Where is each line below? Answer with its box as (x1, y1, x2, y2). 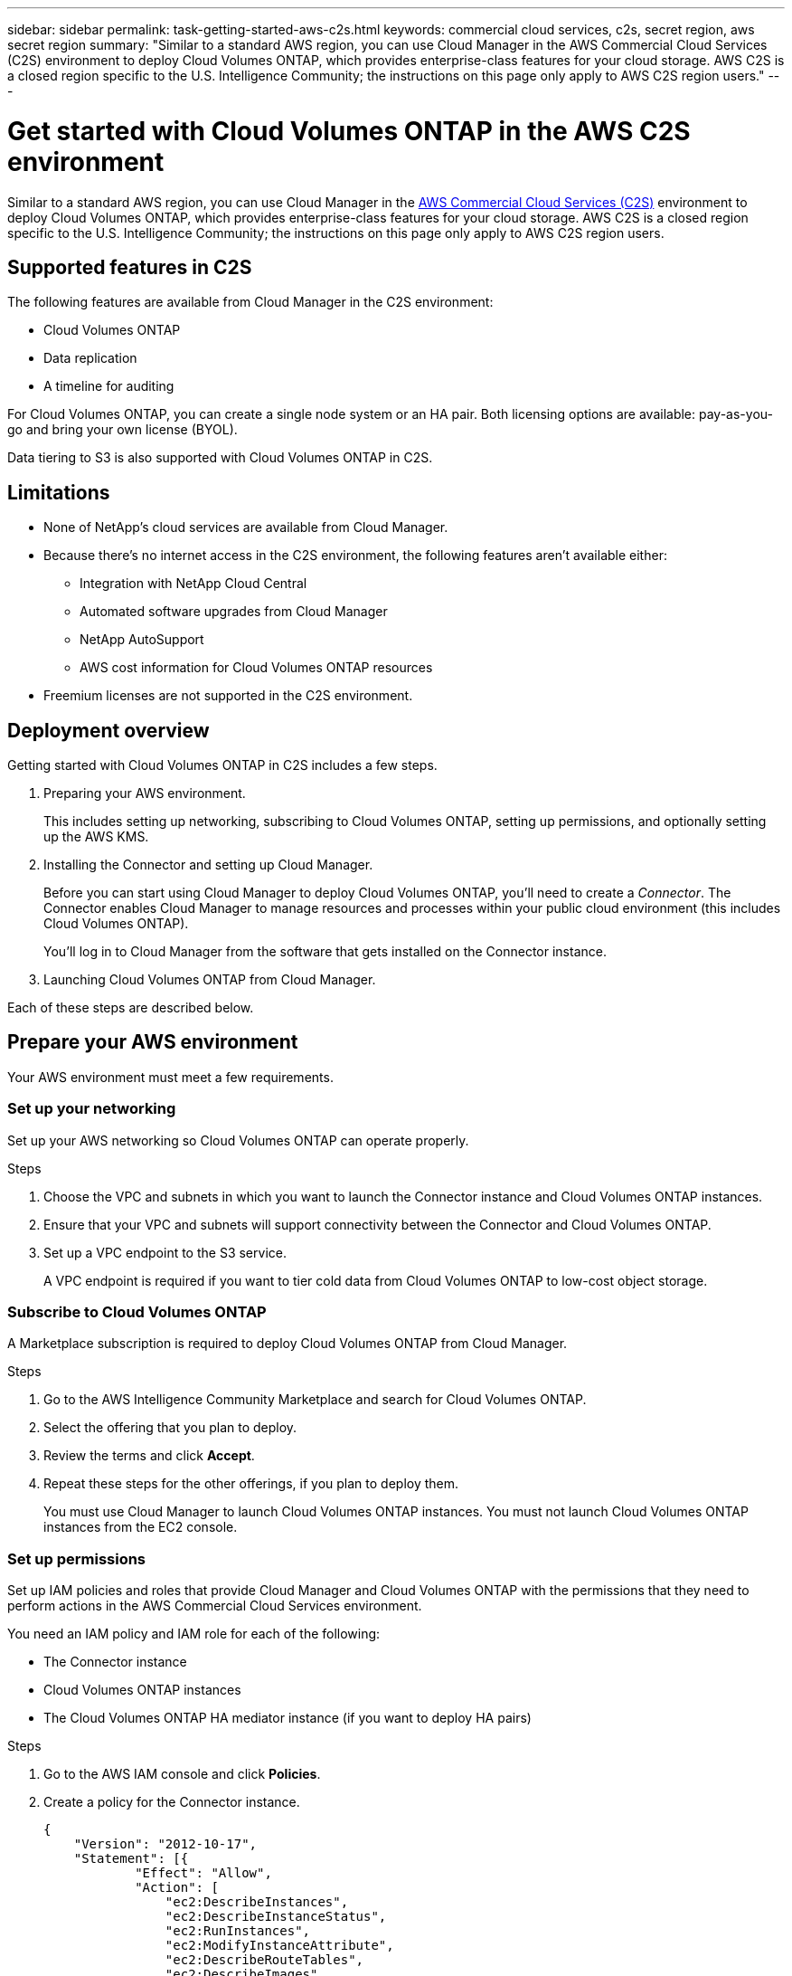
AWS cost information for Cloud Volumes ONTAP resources (80, 660, 433, 676)
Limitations (7, 480, 110, 504)
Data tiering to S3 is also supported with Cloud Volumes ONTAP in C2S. (7, 450, 433, 466)
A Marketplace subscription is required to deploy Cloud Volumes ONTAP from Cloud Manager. (7, 1335, 568, 1352)
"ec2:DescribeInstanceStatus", (165, 1909, 387, 1924)
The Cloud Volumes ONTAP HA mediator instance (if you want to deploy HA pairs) (43, 1710, 532, 1726)
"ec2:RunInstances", (165, 1924, 311, 1939)
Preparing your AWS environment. (43, 785, 246, 802)
